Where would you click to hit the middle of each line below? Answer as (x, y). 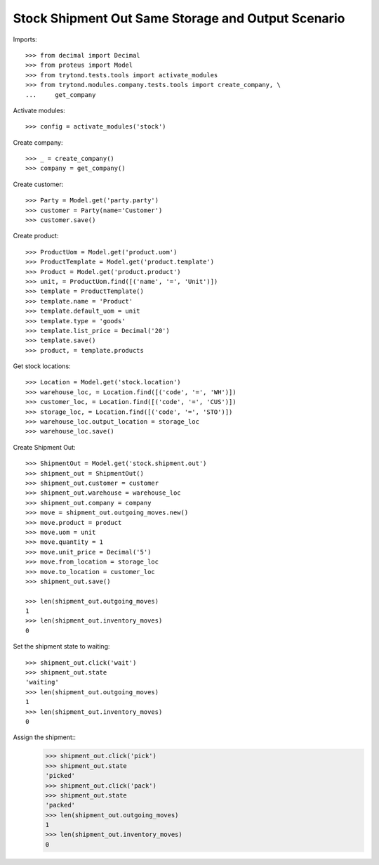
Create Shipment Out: (45, 447)
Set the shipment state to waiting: (61, 646)
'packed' (60, 805)
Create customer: (38, 184)
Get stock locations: (42, 366)
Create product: (36, 236)
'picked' (60, 776)
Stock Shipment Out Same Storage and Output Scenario (179, 18)
